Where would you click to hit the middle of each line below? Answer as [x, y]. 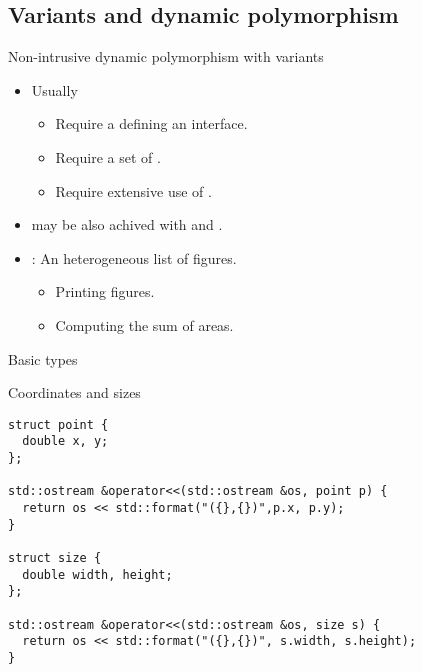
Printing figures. [105, 291]
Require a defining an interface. [151, 123]
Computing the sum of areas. [144, 324]
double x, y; [65, 441]
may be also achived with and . [127, 224]
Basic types [43, 358]
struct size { [55, 557]
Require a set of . [108, 156]
